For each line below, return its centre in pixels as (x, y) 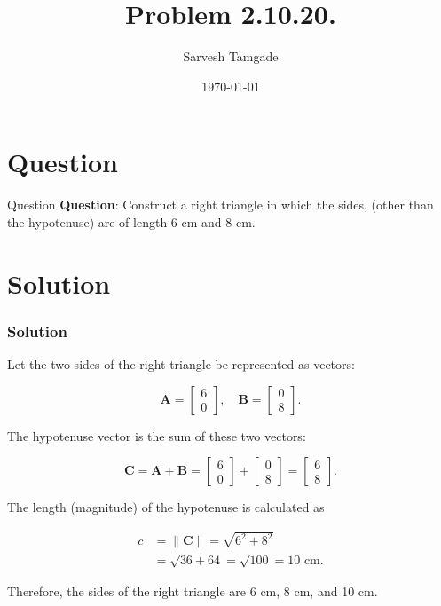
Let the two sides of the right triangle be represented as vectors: (181, 364)
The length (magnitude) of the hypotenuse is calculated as (166, 507)
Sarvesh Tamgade (231, 56)
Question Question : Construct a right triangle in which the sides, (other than (220, 205)
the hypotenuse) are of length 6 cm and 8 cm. (131, 221)
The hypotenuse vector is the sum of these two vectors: (157, 435)
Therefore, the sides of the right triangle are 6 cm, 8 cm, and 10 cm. (193, 590)
